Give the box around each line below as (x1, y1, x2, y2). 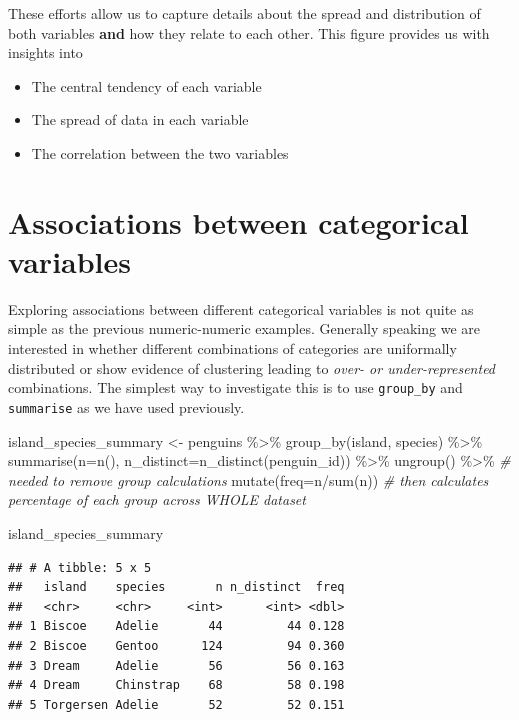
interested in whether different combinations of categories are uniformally (8, 338, 457, 359)
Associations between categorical (8, 201, 469, 242)
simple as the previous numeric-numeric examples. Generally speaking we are (8, 318, 480, 339)
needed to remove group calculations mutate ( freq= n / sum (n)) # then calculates (8, 469, 489, 490)
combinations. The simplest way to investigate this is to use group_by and (8, 377, 463, 398)
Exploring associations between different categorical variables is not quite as (8, 298, 474, 319)
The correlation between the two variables (31, 142, 289, 163)
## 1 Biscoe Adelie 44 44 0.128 (8, 619, 345, 634)
